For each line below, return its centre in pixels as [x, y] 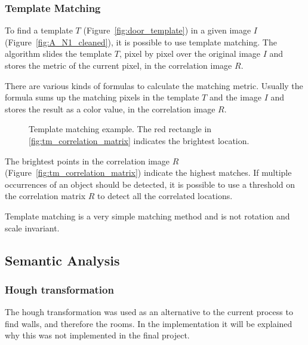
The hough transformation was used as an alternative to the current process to [149, 312]
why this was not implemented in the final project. [97, 335]
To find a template [39, 30]
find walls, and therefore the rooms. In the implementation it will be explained [149, 323]
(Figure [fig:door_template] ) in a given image [167, 30]
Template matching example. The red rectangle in [120, 129]
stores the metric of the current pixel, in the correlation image [118, 65]
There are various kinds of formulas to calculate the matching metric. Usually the [154, 85]
